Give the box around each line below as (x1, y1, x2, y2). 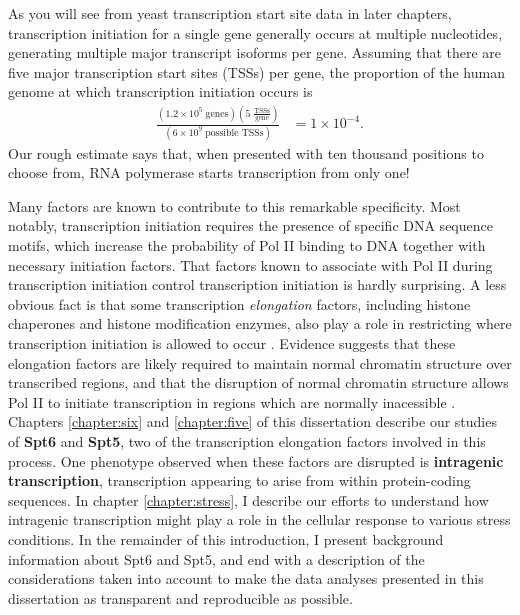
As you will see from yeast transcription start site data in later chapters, (8, 3, 452, 23)
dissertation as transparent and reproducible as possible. (8, 587, 353, 608)
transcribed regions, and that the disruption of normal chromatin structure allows (8, 372, 509, 393)
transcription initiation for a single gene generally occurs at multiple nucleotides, (8, 22, 503, 43)
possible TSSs (205, 127, 264, 138)
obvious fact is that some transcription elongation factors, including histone (8, 293, 471, 314)
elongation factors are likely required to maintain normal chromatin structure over (8, 352, 512, 373)
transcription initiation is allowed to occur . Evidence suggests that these (8, 332, 456, 353)
